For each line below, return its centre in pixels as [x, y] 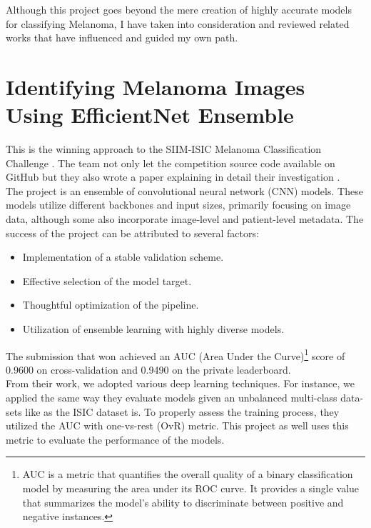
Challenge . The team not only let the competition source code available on [171, 163]
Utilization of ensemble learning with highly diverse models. [153, 329]
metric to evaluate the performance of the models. [115, 439]
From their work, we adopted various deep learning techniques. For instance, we [180, 383]
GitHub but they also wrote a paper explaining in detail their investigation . [173, 177]
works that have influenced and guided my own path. [122, 38]
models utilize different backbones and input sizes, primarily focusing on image [178, 205]
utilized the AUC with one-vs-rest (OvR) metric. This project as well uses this [177, 425]
